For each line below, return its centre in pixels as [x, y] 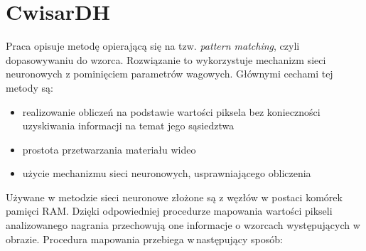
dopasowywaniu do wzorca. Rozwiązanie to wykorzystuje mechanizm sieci [166, 59]
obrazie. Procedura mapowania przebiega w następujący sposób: [144, 239]
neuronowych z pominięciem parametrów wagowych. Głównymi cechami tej [169, 74]
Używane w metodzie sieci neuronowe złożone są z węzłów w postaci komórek [174, 197]
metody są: [29, 87]
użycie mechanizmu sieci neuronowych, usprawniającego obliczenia [167, 173]
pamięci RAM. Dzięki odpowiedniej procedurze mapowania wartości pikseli [169, 211]
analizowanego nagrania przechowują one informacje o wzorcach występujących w [183, 225]
